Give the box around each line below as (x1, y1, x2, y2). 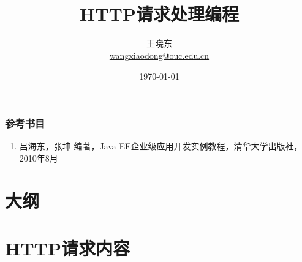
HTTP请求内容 (5, 236, 130, 261)
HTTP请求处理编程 (79, 1, 239, 26)
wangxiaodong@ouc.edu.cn (109, 48, 210, 61)
